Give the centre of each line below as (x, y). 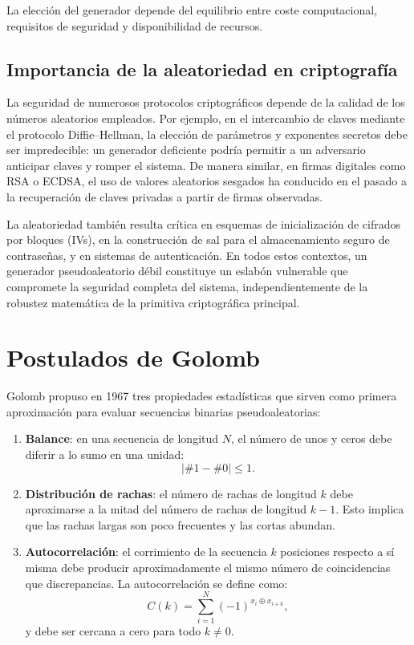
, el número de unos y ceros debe (311, 438)
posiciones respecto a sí (337, 552)
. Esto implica (370, 509)
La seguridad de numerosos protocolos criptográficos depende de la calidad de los (206, 102)
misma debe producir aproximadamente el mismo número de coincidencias (208, 567)
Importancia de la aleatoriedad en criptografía (202, 69)
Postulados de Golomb (133, 357)
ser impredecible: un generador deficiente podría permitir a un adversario (186, 150)
